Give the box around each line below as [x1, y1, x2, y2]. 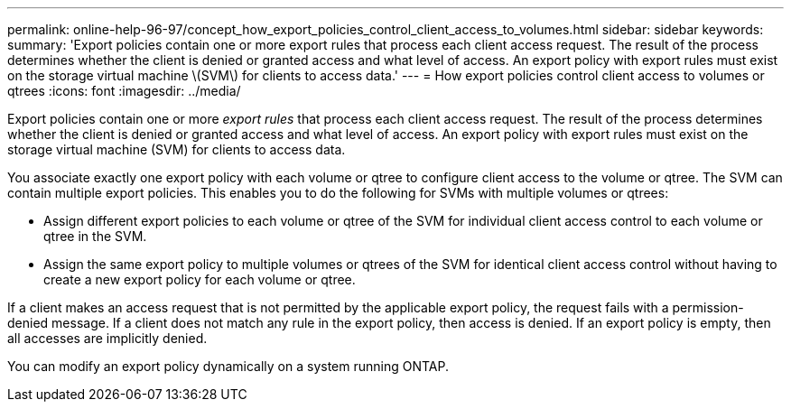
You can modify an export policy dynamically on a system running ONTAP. [7, 358, 450, 374]
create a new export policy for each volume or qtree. [43, 272, 356, 287]
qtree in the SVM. [43, 228, 147, 244]
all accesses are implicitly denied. [7, 330, 208, 346]
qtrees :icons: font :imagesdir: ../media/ [7, 83, 241, 98]
